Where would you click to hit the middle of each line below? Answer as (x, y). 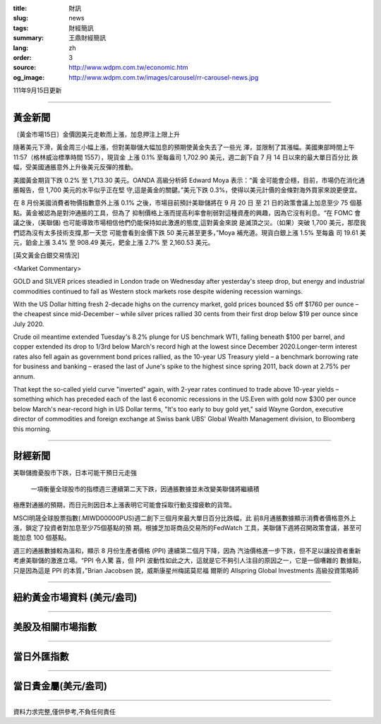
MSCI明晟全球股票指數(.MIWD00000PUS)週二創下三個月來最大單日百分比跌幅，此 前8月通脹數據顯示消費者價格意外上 (185, 518)
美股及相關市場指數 (55, 627)
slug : (20, 18)
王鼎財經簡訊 (87, 38)
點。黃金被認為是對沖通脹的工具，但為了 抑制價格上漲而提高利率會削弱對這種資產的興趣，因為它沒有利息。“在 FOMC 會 (187, 212)
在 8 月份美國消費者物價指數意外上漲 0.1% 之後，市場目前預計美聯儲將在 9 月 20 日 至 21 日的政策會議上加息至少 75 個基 (188, 203)
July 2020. (29, 324)
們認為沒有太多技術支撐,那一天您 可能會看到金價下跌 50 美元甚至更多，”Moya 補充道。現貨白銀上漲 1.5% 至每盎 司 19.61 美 (189, 232)
